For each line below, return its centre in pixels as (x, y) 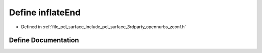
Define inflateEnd (45, 12)
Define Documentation (44, 40)
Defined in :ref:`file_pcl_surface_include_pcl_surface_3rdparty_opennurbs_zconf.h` (104, 27)
